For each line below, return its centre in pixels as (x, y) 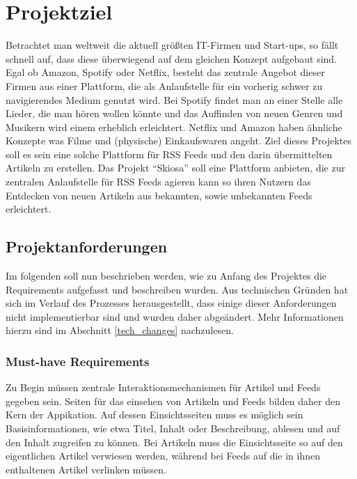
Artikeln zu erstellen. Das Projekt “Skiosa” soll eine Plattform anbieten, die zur (175, 168)
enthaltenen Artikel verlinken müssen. (86, 469)
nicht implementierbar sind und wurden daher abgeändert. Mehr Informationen (175, 316)
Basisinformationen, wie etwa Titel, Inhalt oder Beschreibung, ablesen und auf (173, 428)
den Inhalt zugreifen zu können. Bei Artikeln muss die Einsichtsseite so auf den (174, 442)
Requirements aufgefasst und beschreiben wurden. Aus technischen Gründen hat (177, 289)
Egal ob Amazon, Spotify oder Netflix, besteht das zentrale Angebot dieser (165, 72)
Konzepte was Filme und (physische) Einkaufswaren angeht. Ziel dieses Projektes (179, 140)
